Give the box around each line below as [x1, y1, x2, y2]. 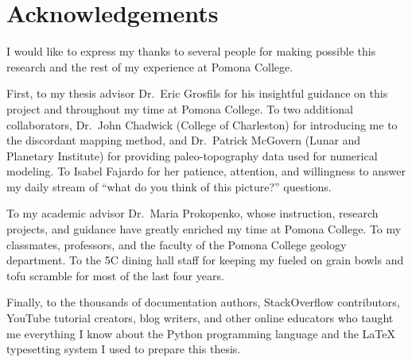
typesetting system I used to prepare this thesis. [6, 341, 241, 357]
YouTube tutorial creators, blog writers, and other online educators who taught [6, 310, 394, 326]
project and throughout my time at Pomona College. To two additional [6, 100, 353, 117]
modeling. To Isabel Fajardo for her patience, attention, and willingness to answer [6, 163, 406, 179]
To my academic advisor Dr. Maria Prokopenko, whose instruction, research [6, 205, 379, 221]
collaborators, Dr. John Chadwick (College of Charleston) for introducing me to [6, 116, 398, 133]
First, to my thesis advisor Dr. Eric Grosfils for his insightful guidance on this [6, 85, 388, 102]
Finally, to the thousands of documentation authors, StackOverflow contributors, [6, 294, 400, 310]
